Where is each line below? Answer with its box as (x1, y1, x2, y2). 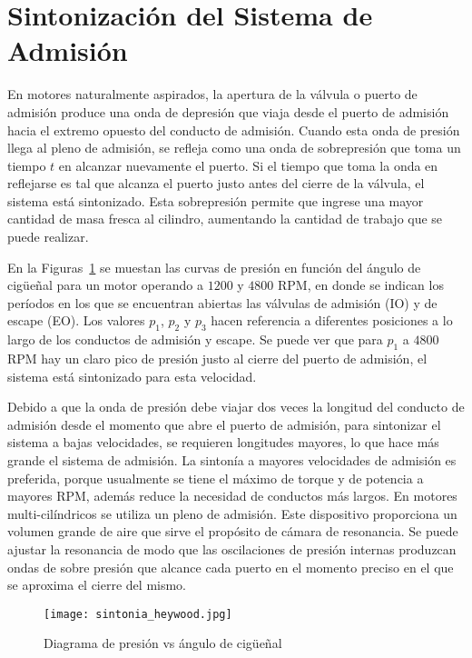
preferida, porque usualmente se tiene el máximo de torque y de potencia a (7, 468, 424, 487)
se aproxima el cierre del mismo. (7, 575, 187, 594)
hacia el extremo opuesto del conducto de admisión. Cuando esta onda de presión (7, 120, 460, 139)
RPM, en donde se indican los (278, 275, 444, 294)
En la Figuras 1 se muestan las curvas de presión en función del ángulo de (7, 257, 421, 276)
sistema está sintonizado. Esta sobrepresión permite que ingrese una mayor (7, 191, 424, 210)
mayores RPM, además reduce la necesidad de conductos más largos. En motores (7, 486, 457, 505)
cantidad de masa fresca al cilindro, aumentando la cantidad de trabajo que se (7, 209, 443, 228)
